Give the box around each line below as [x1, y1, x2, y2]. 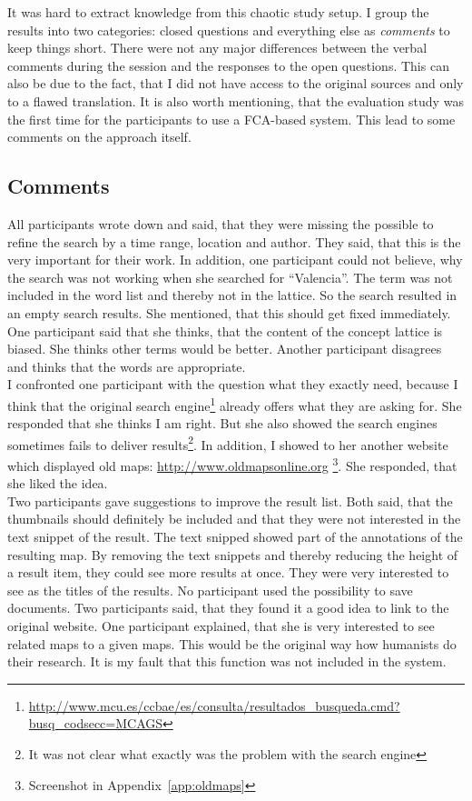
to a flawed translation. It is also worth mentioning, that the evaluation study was [7, 91, 464, 110]
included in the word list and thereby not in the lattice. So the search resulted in [7, 285, 457, 305]
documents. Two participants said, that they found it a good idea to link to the [7, 598, 449, 617]
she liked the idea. [7, 474, 108, 493]
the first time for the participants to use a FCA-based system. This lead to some [7, 109, 456, 128]
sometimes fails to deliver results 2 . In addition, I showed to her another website [7, 432, 448, 454]
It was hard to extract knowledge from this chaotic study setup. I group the [7, 3, 429, 21]
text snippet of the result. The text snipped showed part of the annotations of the [7, 527, 463, 546]
